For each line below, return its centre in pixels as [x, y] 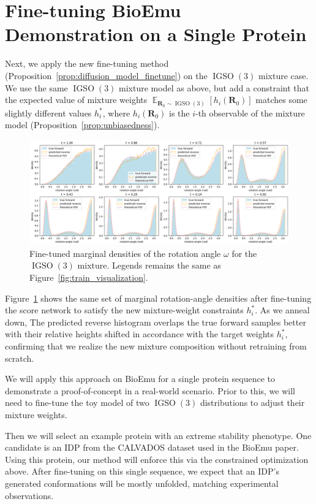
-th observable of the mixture [250, 113]
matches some [281, 100]
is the [179, 113]
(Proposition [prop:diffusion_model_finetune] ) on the [106, 75]
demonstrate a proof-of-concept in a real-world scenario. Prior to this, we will [150, 390]
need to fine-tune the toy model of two [77, 403]
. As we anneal [282, 310]
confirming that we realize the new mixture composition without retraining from [156, 346]
